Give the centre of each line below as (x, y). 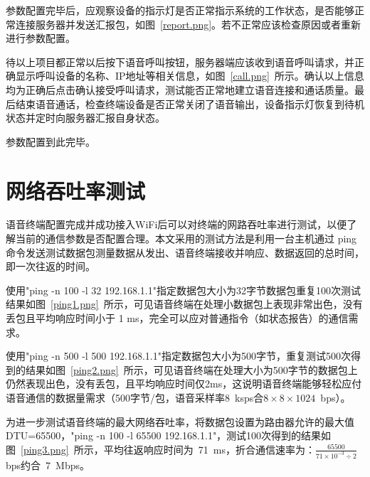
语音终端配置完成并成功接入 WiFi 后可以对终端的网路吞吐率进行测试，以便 (176, 224)
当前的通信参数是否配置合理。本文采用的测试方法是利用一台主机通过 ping (186, 238)
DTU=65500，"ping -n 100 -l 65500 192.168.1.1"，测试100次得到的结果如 (169, 435)
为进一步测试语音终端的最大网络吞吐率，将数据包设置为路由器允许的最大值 (180, 421)
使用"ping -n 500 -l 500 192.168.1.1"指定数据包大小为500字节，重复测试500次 (178, 356)
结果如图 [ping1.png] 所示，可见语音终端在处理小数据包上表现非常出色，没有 (184, 304)
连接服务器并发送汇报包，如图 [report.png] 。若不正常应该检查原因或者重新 (188, 24)
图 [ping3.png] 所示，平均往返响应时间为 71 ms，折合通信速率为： (160, 449)
